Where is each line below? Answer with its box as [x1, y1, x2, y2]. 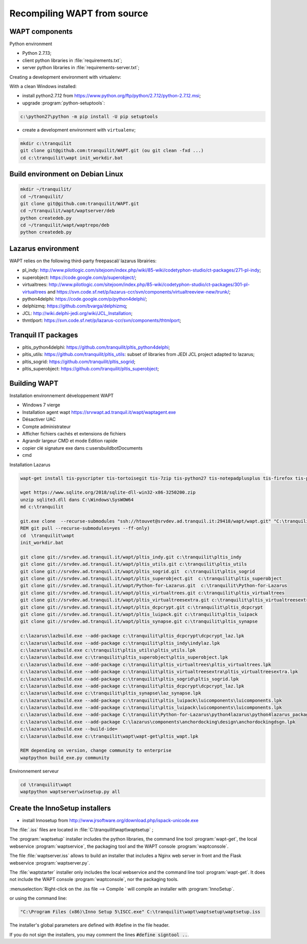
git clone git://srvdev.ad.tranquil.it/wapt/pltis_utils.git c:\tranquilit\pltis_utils [20, 561, 247, 567]
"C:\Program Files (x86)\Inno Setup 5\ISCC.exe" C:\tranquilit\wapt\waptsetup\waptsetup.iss [20, 909, 260, 915]
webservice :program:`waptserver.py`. [9, 859, 91, 866]
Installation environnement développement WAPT [9, 392, 114, 399]
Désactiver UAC [22, 416, 56, 423]
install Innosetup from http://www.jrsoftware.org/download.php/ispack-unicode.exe [22, 817, 199, 823]
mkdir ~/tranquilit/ [20, 186, 72, 192]
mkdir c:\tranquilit [20, 140, 72, 146]
